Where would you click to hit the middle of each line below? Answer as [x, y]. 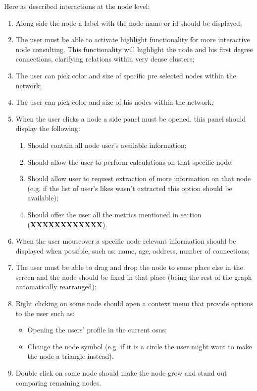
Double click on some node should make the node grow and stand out [121, 373]
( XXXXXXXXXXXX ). [67, 224]
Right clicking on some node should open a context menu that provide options [134, 303]
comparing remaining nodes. [58, 382]
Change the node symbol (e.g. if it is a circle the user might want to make [140, 346]
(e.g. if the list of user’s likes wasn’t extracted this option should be [130, 188]
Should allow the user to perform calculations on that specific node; [130, 162]
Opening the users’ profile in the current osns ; [97, 330]
